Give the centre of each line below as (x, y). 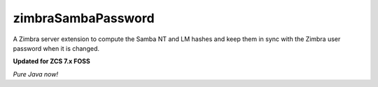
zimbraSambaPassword (84, 18)
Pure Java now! (36, 74)
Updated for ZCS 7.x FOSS (51, 61)
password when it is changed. (56, 48)
